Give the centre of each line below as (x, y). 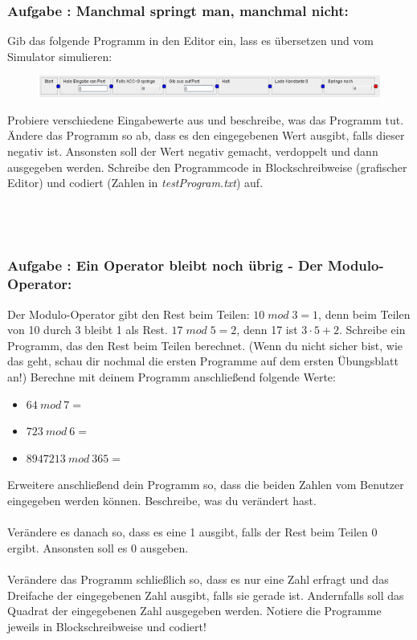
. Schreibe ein (372, 330)
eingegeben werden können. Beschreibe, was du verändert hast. (162, 500)
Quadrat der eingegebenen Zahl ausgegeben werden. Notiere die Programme (194, 611)
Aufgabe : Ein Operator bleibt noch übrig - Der (165, 265)
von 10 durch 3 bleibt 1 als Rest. (88, 330)
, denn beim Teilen (364, 314)
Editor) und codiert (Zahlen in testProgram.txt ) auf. (135, 183)
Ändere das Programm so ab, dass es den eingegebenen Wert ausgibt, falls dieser (206, 135)
